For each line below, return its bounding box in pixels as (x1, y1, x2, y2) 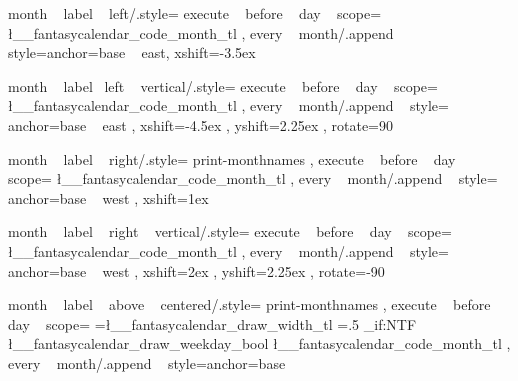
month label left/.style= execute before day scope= (8, 3, 382, 23)
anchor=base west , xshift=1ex (8, 187, 209, 208)
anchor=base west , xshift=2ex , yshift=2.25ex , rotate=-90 (8, 260, 385, 281)
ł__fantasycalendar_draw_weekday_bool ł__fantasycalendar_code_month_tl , (8, 333, 511, 354)
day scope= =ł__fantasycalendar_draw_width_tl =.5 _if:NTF (8, 313, 417, 334)
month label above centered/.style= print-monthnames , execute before (8, 294, 491, 315)
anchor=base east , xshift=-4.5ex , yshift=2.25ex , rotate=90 (8, 114, 393, 135)
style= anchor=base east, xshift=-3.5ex (8, 42, 256, 63)
